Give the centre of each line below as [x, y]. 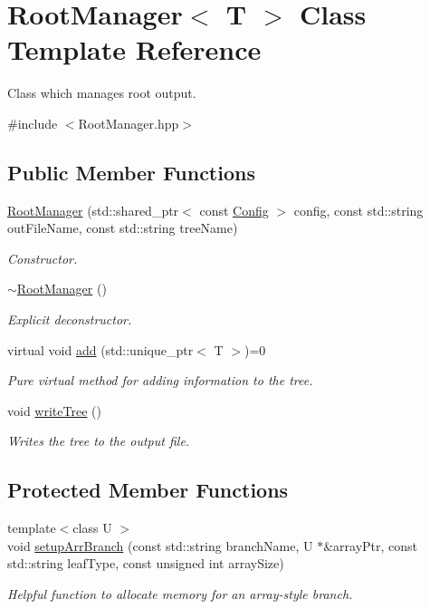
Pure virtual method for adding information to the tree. [160, 380]
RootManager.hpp [129, 123]
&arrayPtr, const [371, 545]
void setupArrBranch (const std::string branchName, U [160, 545]
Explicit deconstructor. [70, 319]
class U [92, 528]
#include [33, 123]
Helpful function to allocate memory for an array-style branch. [180, 594]
